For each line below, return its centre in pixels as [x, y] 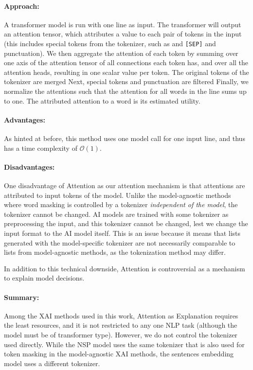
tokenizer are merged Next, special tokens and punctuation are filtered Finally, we [126, 81]
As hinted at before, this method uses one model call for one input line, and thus [125, 138]
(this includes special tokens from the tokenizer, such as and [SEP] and [110, 43]
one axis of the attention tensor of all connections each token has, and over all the [126, 62]
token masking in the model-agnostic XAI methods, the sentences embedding [119, 354]
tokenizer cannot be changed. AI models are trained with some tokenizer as [116, 214]
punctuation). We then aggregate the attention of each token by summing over [121, 53]
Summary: [22, 297]
